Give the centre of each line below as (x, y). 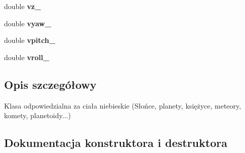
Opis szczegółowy (50, 84)
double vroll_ (27, 57)
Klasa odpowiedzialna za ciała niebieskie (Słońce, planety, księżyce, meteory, (123, 105)
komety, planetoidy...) (37, 115)
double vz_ (23, 6)
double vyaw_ (28, 23)
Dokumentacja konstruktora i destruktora (116, 143)
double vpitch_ (30, 40)
